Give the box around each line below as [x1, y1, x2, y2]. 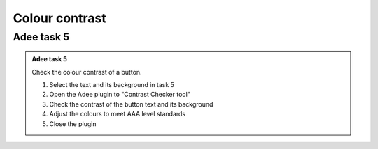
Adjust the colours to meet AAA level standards [49, 110, 185, 118]
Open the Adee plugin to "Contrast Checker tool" [49, 91, 190, 99]
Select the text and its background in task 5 [49, 80, 175, 88]
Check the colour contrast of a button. [31, 68, 143, 76]
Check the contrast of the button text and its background [49, 100, 213, 108]
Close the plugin [49, 119, 97, 128]
